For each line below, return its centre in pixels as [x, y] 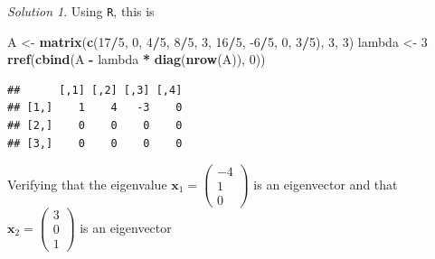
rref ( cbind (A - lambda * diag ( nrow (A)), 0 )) [137, 59]
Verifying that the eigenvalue [87, 184]
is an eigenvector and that [326, 184]
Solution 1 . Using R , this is [81, 11]
